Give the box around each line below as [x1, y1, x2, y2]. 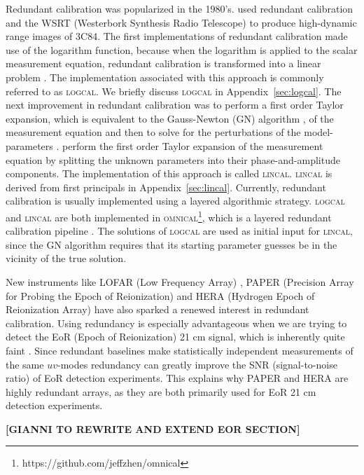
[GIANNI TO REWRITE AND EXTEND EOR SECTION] [6, 421, 300, 436]
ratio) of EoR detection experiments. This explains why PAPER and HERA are [6, 371, 349, 385]
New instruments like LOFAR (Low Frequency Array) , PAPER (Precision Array [6, 274, 354, 289]
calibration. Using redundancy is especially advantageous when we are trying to [6, 315, 347, 330]
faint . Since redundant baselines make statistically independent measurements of [6, 343, 353, 357]
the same [6, 357, 44, 371]
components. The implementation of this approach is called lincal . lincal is [6, 166, 332, 181]
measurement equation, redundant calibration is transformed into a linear [6, 56, 321, 71]
